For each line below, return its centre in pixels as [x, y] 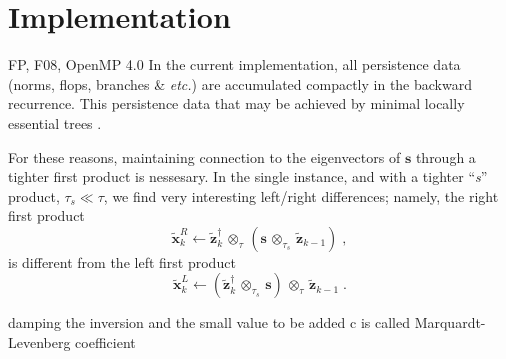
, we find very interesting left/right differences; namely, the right [301, 195]
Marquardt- [450, 322]
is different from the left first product [122, 261]
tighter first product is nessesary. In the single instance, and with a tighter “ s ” [248, 176]
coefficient [105, 342]
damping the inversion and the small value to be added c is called [209, 322]
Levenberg [39, 342]
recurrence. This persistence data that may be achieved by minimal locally [236, 103]
